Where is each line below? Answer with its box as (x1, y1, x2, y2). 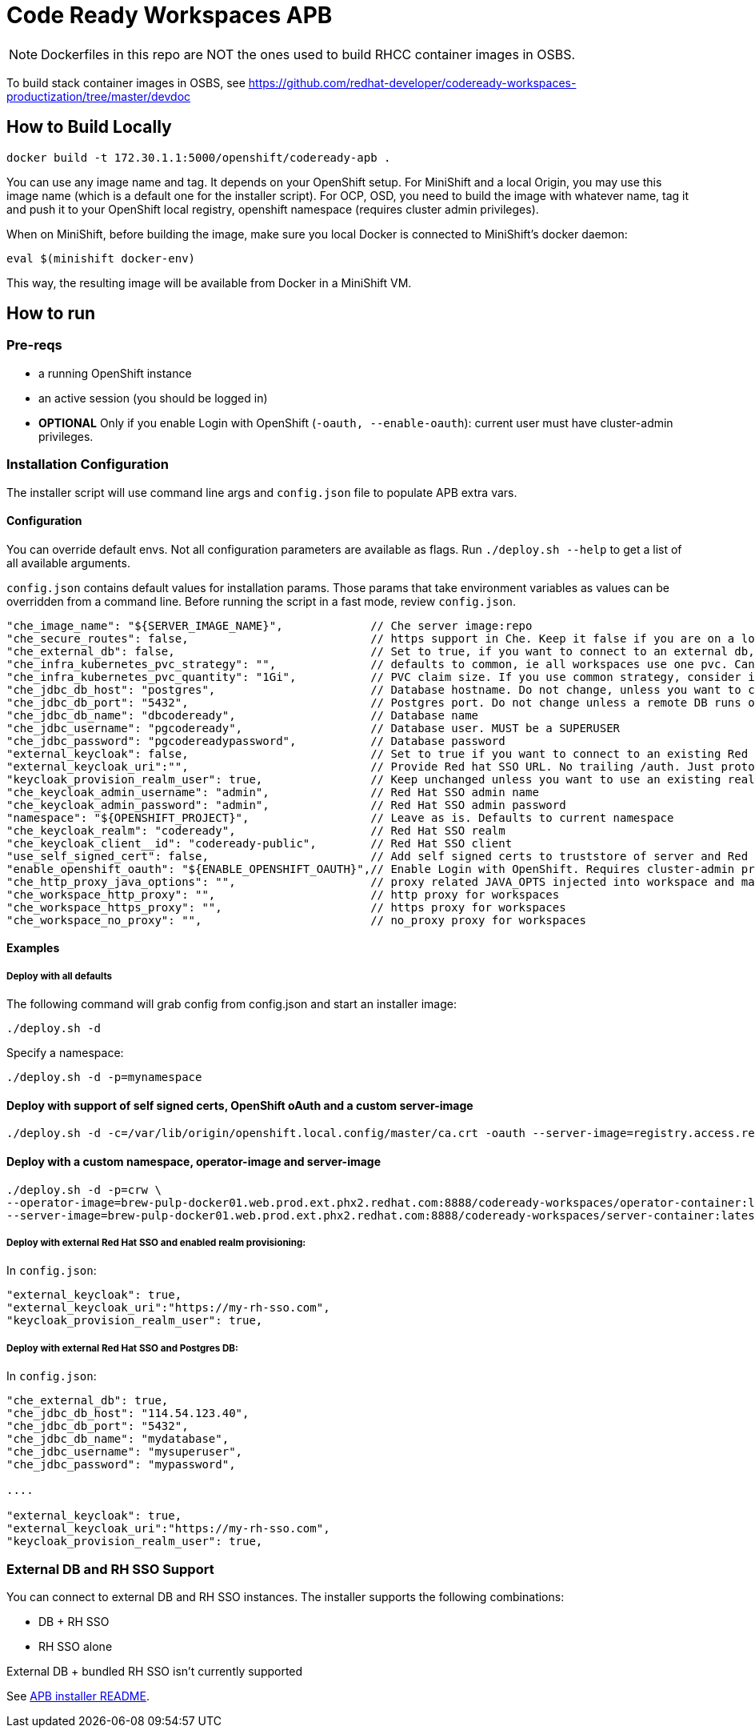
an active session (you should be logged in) (38, 390, 268, 405)
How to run (6, 303, 96, 324)
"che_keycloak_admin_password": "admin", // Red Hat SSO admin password (6, 798, 566, 811)
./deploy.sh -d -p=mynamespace (6, 1071, 202, 1084)
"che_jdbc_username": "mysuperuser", (6, 1445, 243, 1459)
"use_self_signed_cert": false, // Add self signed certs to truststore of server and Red (6, 849, 749, 863)
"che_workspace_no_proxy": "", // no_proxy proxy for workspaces (6, 913, 586, 927)
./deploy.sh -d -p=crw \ (6, 1183, 162, 1196)
